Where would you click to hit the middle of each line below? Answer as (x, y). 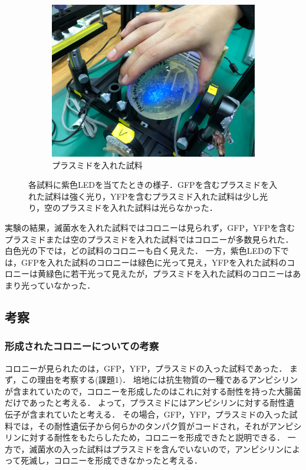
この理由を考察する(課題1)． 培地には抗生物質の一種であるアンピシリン (159, 380)
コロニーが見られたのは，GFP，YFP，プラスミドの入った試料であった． (146, 368)
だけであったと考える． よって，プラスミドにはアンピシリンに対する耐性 (146, 403)
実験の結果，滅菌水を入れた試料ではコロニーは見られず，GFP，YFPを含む (150, 227)
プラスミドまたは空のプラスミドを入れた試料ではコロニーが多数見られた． (149, 239)
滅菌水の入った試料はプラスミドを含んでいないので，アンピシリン (157, 449)
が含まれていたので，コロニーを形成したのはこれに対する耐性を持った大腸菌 (153, 391)
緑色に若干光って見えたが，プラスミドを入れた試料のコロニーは (169, 274)
